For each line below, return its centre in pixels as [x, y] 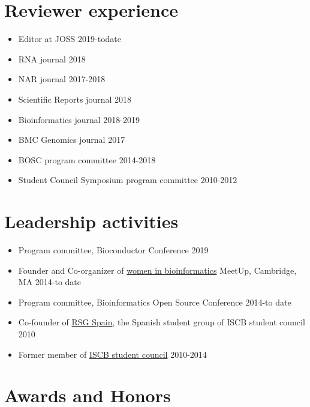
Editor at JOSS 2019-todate [70, 39]
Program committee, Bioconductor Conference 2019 [113, 250]
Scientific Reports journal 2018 [75, 99]
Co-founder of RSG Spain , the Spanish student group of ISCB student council [162, 322]
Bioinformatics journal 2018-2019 [79, 119]
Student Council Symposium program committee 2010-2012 [128, 180]
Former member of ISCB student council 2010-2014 [112, 354]
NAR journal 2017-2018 [62, 79]
